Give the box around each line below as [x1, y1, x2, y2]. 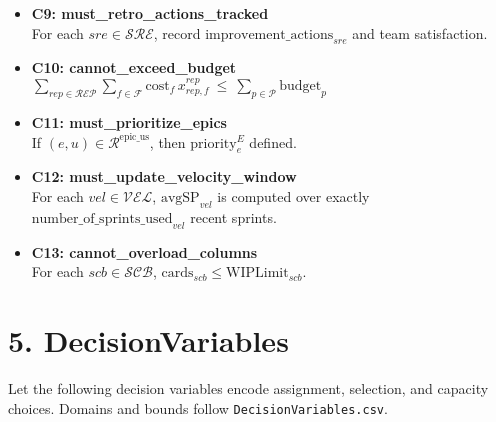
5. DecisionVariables [8, 320, 289, 361]
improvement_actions [205, 27, 334, 42]
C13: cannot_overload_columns [31, 241, 258, 262]
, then [149, 131, 186, 152]
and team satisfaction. [352, 22, 488, 43]
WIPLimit [226, 266, 289, 281]
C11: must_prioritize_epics [31, 111, 227, 132]
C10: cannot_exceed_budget [31, 57, 237, 78]
